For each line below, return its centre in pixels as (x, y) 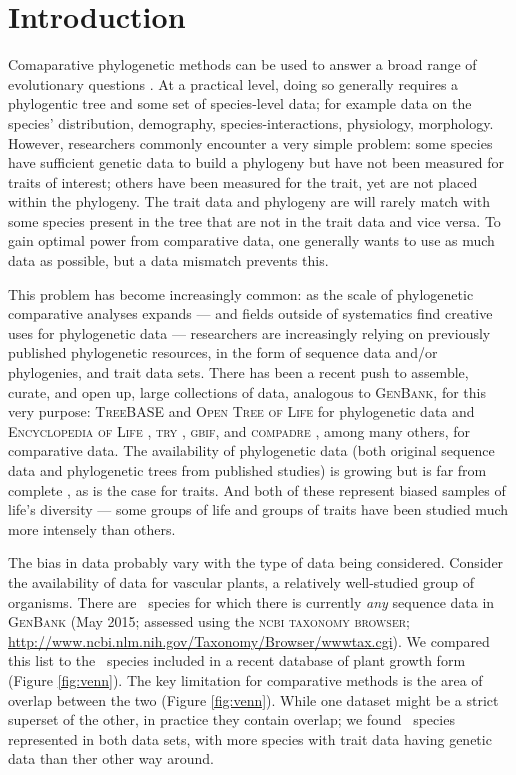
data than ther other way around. (111, 758)
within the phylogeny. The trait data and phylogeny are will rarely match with (249, 201)
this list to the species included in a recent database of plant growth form (237, 660)
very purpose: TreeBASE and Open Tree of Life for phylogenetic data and (241, 411)
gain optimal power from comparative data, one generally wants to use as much (251, 240)
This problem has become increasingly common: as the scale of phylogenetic (241, 293)
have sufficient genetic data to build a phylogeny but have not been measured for (256, 162)
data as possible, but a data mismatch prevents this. (168, 260)
